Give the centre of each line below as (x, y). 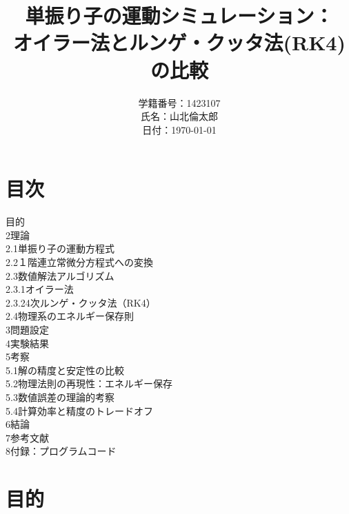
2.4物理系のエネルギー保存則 (70, 316)
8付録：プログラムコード (61, 451)
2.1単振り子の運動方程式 (60, 248)
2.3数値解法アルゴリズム (60, 275)
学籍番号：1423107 (179, 102)
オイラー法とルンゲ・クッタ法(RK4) (179, 42)
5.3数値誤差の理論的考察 (60, 397)
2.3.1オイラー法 (40, 289)
